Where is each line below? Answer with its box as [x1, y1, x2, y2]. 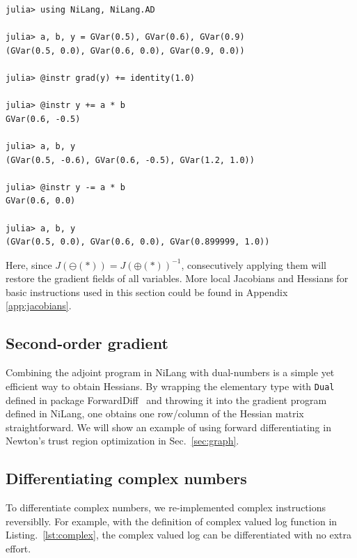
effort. [6, 541, 31, 555]
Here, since [6, 257, 52, 272]
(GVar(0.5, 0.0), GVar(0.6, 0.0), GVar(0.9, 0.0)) [6, 45, 245, 56]
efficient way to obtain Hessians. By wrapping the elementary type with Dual [6, 378, 335, 393]
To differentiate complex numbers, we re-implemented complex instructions [6, 500, 326, 515]
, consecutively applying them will [181, 257, 327, 272]
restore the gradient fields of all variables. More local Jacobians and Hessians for [6, 271, 349, 286]
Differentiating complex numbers [6, 467, 247, 489]
